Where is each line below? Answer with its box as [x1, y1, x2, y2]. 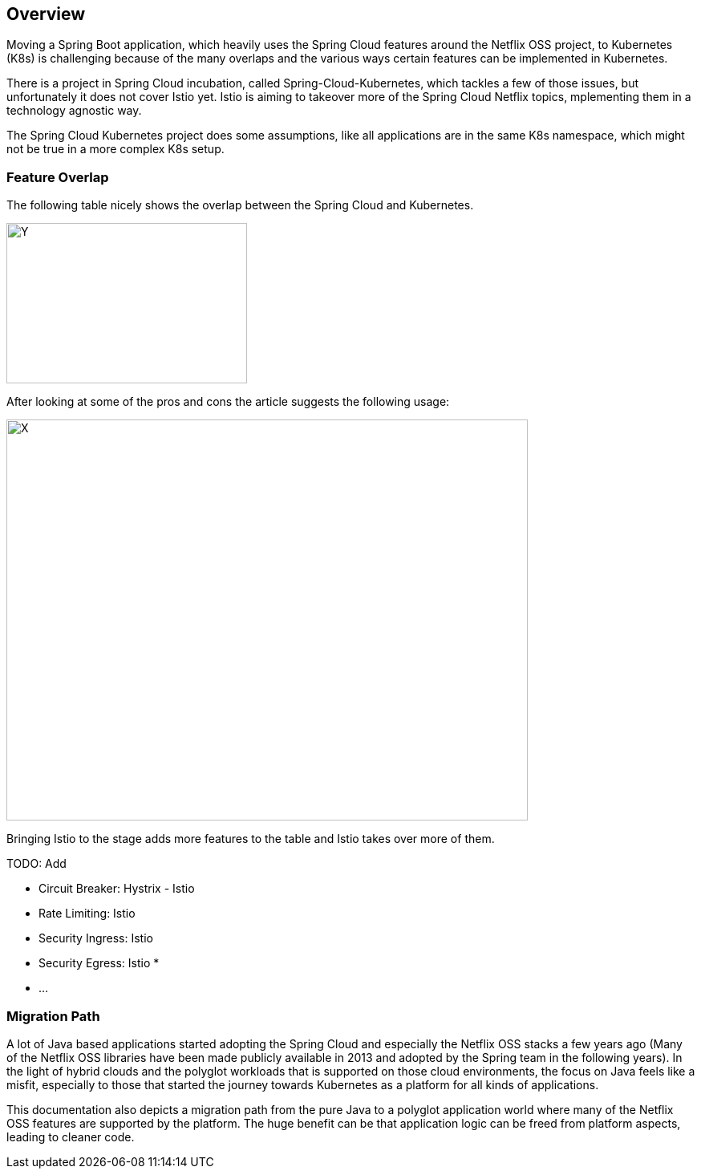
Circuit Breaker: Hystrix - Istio [38, 881, 195, 896]
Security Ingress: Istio [38, 931, 153, 946]
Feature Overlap [6, 168, 109, 185]
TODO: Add [6, 857, 67, 871]
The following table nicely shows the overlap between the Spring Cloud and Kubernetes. [6, 198, 474, 213]
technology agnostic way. [6, 103, 142, 118]
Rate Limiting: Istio [38, 906, 136, 921]
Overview [6, 4, 86, 24]
